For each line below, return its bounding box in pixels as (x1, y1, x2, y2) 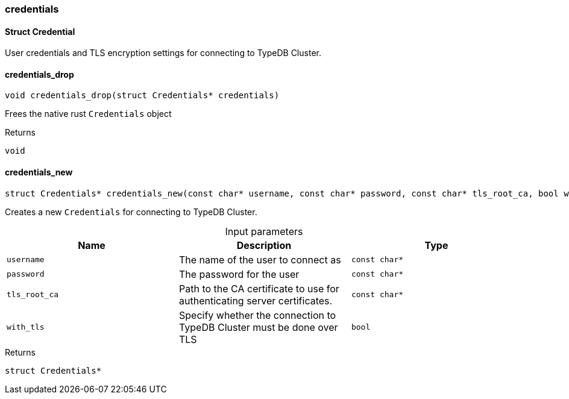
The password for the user (178, 268, 300, 280)
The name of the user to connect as (178, 253, 341, 266)
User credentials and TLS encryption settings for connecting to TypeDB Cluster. (5, 48, 321, 58)
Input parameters (225, 225, 303, 237)
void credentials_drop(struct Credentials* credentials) (5, 90, 280, 101)
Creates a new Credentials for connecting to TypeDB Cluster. (5, 206, 257, 217)
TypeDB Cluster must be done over (178, 321, 338, 333)
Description (236, 239, 292, 251)
